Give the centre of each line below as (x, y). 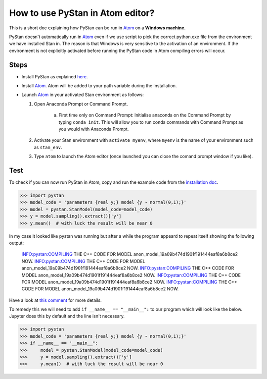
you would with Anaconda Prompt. (94, 129)
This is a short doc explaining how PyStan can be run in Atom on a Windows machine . (97, 28)
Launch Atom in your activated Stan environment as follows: (83, 95)
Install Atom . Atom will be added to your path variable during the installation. (99, 86)
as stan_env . (48, 147)
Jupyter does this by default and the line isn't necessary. (67, 316)
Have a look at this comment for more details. (55, 300)
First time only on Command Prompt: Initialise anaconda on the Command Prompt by (145, 115)
